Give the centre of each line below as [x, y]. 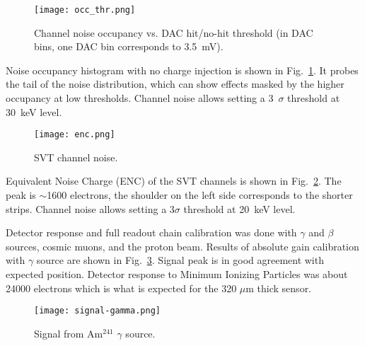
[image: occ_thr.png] [85, 10]
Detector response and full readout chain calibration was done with [151, 232]
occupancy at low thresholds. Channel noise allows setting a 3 [140, 98]
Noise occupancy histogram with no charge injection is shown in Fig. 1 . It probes [182, 70]
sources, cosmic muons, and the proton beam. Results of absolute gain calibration [182, 246]
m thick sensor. [279, 288]
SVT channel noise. [76, 157]
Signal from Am [69, 333]
